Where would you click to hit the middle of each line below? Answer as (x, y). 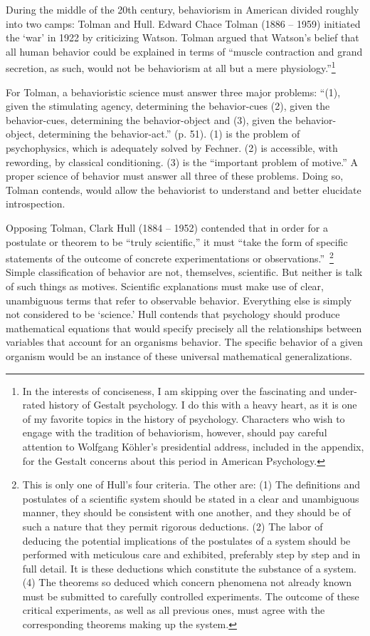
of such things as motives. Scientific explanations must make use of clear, (165, 286)
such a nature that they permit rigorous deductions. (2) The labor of (173, 526)
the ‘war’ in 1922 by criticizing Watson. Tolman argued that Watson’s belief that (183, 37)
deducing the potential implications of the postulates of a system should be (186, 540)
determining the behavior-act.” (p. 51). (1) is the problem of (169, 134)
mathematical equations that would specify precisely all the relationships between (184, 328)
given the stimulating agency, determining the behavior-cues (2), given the (168, 106)
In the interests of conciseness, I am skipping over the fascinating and (174, 390)
